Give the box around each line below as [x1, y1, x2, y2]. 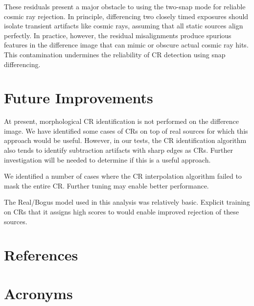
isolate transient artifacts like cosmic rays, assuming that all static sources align [4, 21, 243, 31]
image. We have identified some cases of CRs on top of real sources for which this [4, 125, 248, 136]
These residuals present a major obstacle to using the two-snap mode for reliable [4, 1, 246, 11]
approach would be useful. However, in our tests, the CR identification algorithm [4, 135, 247, 145]
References [4, 245, 78, 265]
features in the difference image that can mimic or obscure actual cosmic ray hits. [4, 40, 249, 50]
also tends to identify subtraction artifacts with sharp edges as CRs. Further [4, 145, 233, 155]
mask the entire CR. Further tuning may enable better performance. [4, 180, 209, 190]
